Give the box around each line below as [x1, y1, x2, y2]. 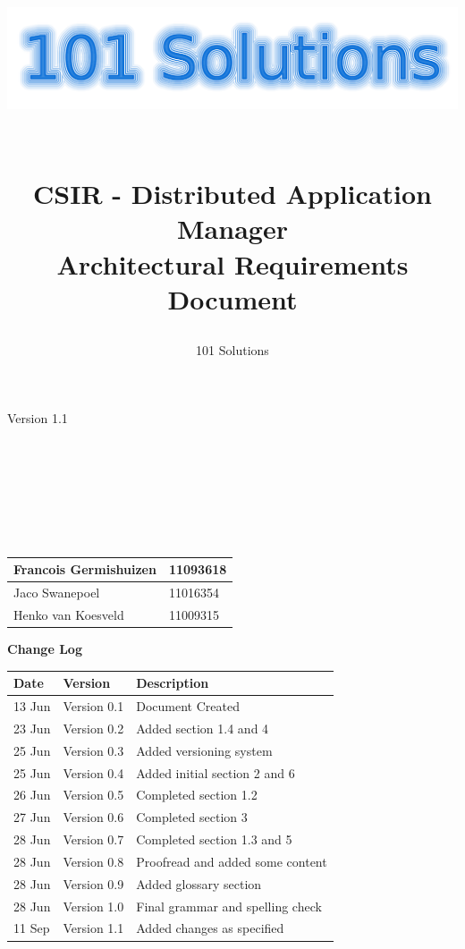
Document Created [136, 696, 240, 715]
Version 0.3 [63, 741, 124, 759]
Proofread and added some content [136, 852, 327, 870]
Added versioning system [136, 741, 273, 759]
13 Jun [13, 696, 51, 715]
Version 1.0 [63, 896, 124, 915]
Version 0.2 [63, 718, 124, 737]
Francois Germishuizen [13, 560, 156, 579]
